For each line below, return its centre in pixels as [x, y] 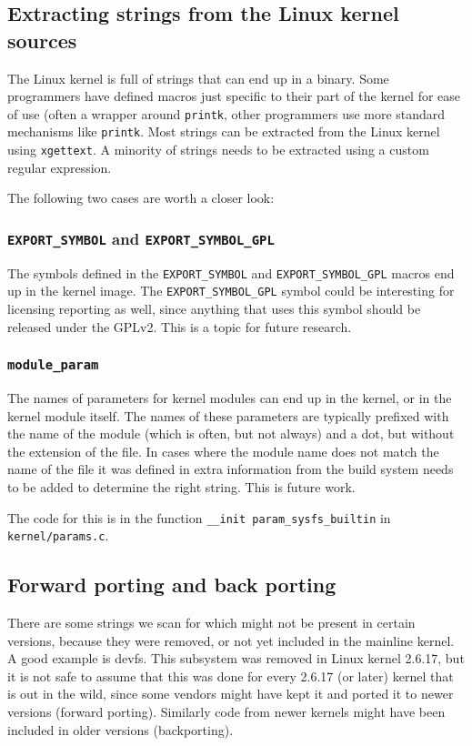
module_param [53, 365]
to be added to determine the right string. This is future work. [181, 486]
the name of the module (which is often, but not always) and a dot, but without [231, 433]
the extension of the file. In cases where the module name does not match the [223, 451]
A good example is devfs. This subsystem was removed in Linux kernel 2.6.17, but [236, 658]
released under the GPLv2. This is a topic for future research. [180, 326]
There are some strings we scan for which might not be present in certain [211, 623]
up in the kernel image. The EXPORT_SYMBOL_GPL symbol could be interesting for [231, 291]
